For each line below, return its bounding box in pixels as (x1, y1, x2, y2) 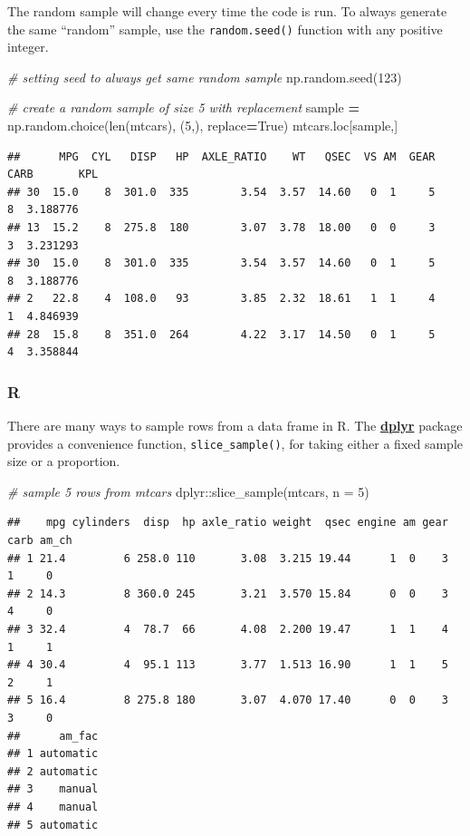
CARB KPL (7, 168, 99, 181)
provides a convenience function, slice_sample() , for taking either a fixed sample (7, 433, 464, 452)
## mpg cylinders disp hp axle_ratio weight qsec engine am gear (7, 516, 448, 530)
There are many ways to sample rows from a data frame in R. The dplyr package (7, 415, 463, 434)
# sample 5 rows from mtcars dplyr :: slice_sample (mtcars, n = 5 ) (7, 481, 369, 501)
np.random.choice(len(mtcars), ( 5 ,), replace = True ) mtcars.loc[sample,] (7, 116, 398, 135)
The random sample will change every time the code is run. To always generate (7, 2, 447, 20)
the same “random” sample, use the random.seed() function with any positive (7, 19, 443, 38)
